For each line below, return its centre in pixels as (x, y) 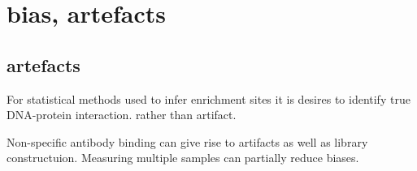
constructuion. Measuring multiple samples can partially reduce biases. (183, 158)
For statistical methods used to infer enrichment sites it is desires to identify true (208, 98)
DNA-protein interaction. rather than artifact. (122, 115)
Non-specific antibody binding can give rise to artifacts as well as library (187, 141)
